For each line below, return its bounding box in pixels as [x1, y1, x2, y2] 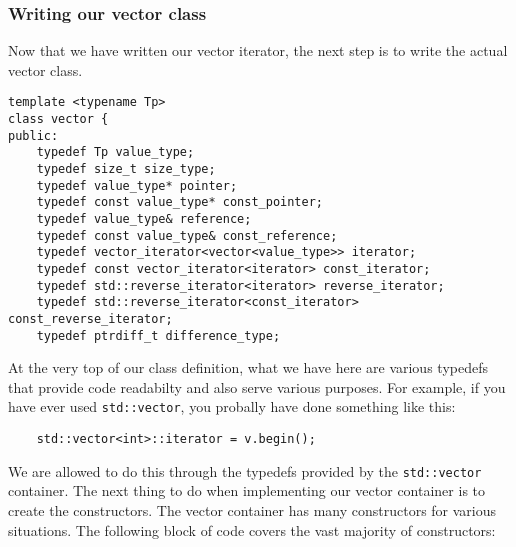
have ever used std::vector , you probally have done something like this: [8, 396, 456, 417]
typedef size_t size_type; [36, 162, 216, 177]
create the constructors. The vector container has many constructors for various [8, 500, 497, 520]
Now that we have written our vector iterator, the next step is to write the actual [8, 40, 508, 61]
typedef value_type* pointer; [36, 178, 238, 193]
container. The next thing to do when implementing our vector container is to [8, 480, 486, 501]
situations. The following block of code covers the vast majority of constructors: [8, 519, 496, 540]
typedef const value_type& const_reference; [36, 228, 338, 243]
